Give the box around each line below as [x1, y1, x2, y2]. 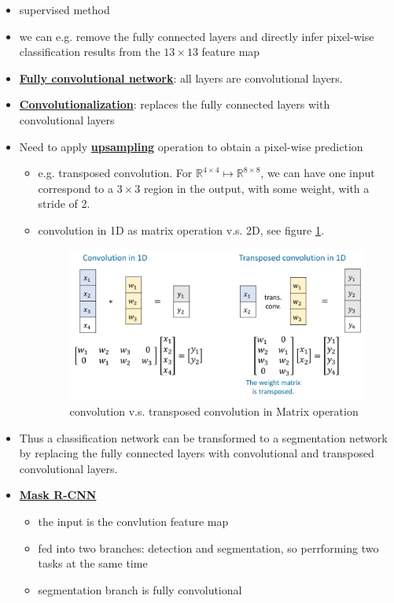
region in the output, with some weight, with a [143, 179, 370, 196]
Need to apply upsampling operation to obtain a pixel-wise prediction [19, 138, 363, 154]
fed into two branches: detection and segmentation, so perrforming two [38, 539, 379, 556]
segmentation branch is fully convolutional [38, 581, 242, 597]
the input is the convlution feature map [38, 512, 229, 529]
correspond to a [38, 179, 114, 196]
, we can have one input [260, 165, 375, 181]
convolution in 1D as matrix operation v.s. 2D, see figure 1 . [38, 221, 324, 238]
